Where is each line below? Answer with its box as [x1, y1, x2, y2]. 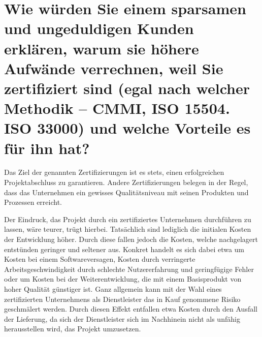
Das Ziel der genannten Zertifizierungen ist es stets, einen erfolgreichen [4, 167, 224, 177]
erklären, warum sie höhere [4, 38, 199, 58]
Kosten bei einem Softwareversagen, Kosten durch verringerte [4, 254, 195, 264]
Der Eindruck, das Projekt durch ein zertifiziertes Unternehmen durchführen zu [4, 213, 251, 224]
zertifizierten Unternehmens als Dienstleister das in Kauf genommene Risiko [4, 293, 241, 304]
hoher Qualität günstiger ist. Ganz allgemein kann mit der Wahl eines [4, 283, 222, 294]
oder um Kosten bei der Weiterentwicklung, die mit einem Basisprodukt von [4, 273, 242, 284]
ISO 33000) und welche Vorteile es [4, 117, 251, 138]
